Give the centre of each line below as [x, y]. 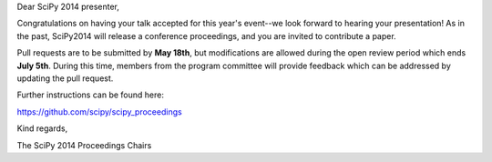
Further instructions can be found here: [90, 95]
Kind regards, [42, 128]
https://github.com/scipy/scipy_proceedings [99, 111]
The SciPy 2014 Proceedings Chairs [84, 145]
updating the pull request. [65, 78]
